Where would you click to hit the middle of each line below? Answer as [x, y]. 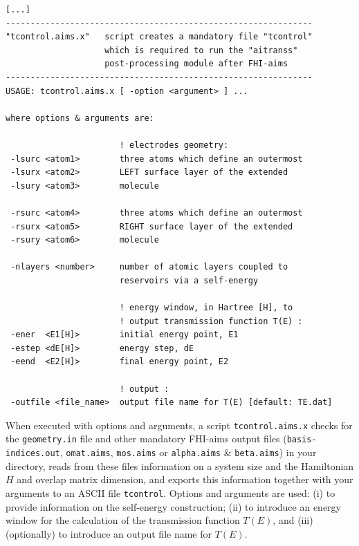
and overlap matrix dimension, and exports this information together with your [185, 479]
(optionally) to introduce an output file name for [109, 533]
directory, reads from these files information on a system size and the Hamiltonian [180, 465]
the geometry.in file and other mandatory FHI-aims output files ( [146, 439]
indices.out [33, 454]
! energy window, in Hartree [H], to [206, 308]
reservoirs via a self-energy [189, 280]
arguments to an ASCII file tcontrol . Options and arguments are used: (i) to [171, 492]
